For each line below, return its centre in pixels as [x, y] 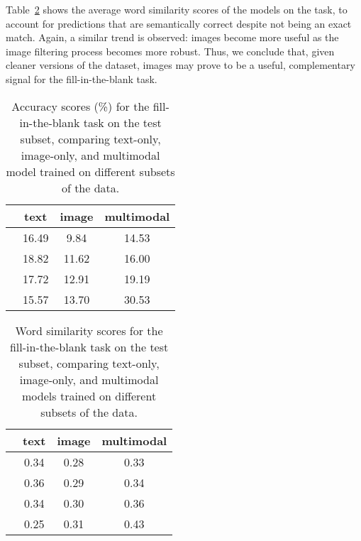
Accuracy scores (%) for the [80, 106]
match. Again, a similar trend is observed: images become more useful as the [172, 37]
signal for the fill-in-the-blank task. [82, 78]
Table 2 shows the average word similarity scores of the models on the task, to [177, 9]
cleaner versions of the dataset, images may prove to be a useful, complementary [180, 65]
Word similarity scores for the [89, 330]
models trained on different [89, 395]
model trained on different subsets [90, 171]
